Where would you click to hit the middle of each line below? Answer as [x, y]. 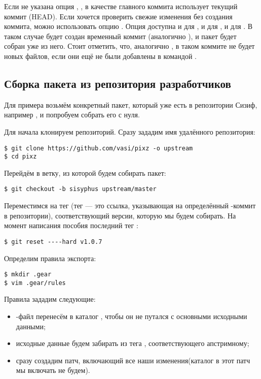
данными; [31, 326]
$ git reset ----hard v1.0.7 [53, 242]
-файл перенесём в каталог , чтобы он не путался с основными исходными [132, 316]
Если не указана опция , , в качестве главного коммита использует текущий [121, 6]
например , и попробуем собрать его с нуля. [72, 115]
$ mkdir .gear [28, 275]
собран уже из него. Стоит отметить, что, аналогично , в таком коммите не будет [129, 46]
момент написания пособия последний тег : [71, 225]
